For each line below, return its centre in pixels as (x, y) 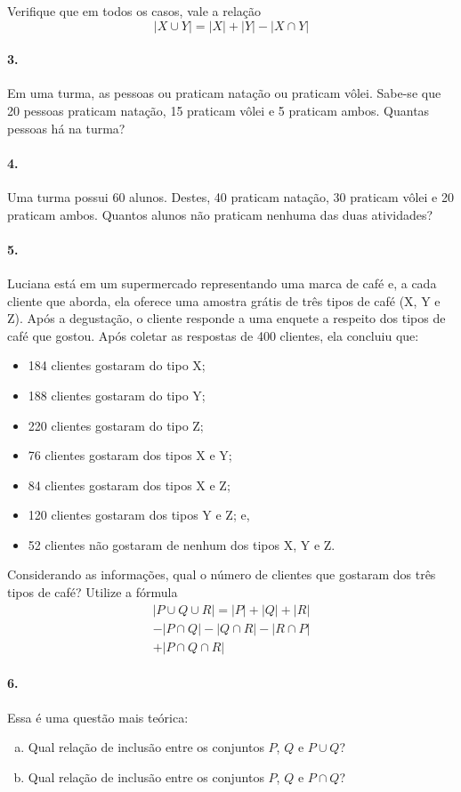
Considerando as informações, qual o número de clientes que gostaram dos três (222, 574)
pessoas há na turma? (66, 128)
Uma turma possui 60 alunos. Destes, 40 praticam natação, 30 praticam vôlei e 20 (230, 196)
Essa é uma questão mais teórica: (98, 717)
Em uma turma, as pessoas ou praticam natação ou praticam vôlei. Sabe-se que (224, 93)
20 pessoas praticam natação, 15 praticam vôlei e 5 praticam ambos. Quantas (218, 110)
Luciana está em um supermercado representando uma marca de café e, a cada (222, 283)
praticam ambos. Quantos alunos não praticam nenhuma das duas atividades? (220, 214)
